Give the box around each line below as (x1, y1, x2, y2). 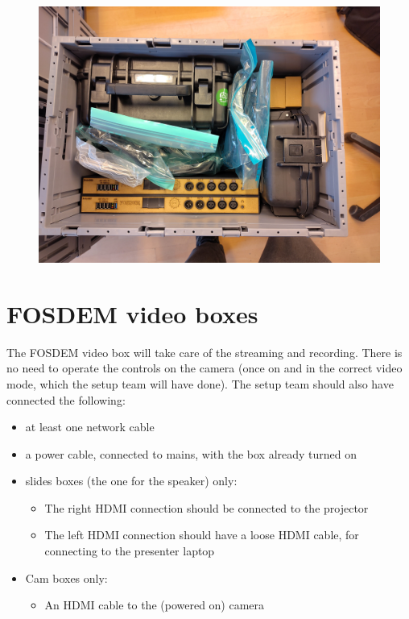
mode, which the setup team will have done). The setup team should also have (6, 375, 394, 392)
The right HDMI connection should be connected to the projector (44, 499, 369, 516)
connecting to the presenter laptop (44, 542, 215, 559)
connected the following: (6, 391, 126, 408)
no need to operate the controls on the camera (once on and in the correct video (6, 359, 403, 376)
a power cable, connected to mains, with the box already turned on (25, 445, 357, 462)
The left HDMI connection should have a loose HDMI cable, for (44, 526, 359, 543)
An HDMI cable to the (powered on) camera (44, 596, 265, 613)
